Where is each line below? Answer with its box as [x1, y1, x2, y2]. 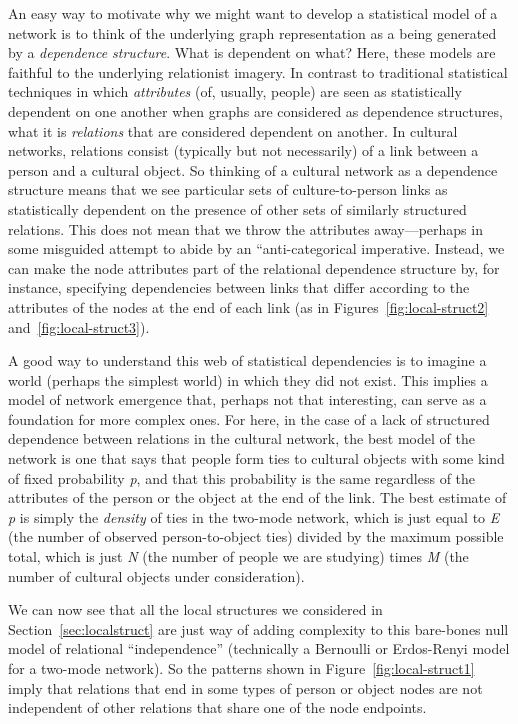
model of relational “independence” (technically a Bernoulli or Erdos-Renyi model [8, 638, 510, 659]
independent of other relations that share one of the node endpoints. [8, 697, 427, 718]
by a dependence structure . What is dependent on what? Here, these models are [8, 42, 496, 63]
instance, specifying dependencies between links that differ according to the [8, 277, 470, 298]
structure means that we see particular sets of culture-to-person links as [8, 179, 448, 200]
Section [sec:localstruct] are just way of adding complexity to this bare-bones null [8, 618, 509, 639]
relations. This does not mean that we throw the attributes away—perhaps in [8, 218, 483, 239]
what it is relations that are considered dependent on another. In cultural [8, 120, 458, 141]
